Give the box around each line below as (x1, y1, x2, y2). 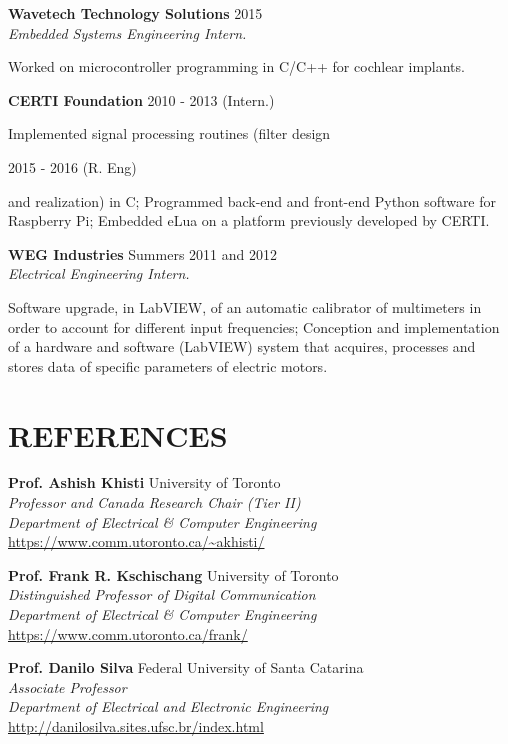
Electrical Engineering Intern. (8, 263, 190, 284)
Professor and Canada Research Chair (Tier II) (8, 492, 301, 513)
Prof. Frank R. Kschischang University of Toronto (8, 564, 339, 585)
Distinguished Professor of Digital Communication (8, 584, 316, 605)
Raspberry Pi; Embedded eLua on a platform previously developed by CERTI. (8, 210, 490, 231)
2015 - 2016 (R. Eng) (8, 156, 137, 177)
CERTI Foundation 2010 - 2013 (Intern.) (8, 89, 275, 110)
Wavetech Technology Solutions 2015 (8, 3, 263, 23)
